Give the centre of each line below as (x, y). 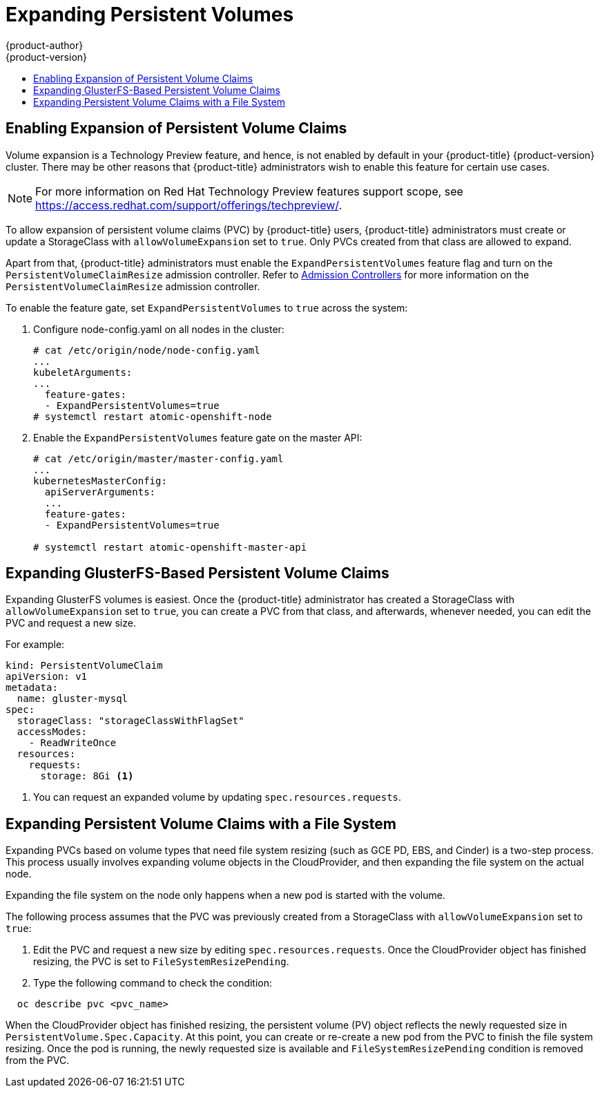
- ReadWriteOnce (72, 743)
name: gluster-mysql (72, 699)
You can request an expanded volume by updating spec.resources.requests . (217, 797)
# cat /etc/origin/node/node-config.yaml (147, 350)
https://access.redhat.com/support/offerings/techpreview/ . (189, 205)
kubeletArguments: (83, 372)
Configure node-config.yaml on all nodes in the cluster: (159, 329)
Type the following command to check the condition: (153, 983)
